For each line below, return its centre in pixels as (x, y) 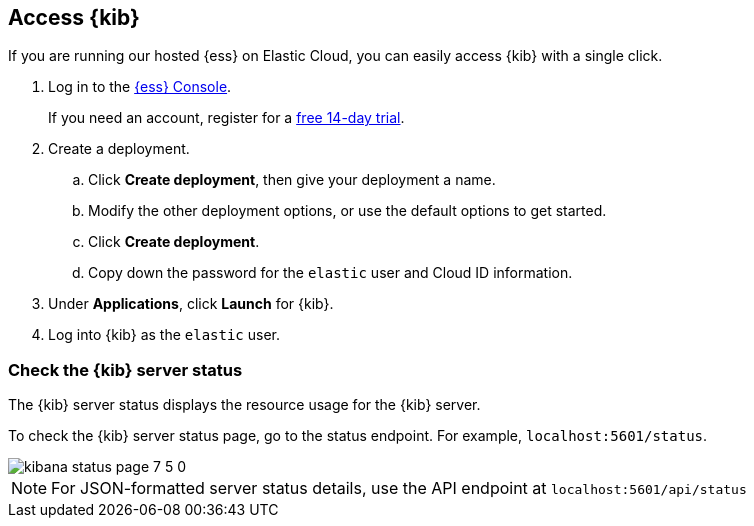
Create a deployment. (119, 149)
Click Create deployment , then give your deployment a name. (292, 180)
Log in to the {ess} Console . (140, 87)
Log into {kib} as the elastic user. (164, 335)
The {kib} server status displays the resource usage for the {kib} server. (244, 405)
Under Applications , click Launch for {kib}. (191, 304)
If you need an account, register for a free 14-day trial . (226, 118)
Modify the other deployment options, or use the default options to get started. (347, 211)
